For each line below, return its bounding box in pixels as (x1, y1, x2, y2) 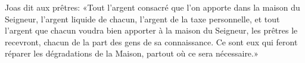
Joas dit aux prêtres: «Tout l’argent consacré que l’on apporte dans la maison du (5, 1, 300, 13)
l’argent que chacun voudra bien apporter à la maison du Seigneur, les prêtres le (5, 24, 298, 37)
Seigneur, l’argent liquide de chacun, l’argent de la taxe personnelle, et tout (5, 12, 280, 25)
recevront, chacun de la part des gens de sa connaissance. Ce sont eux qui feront (5, 35, 298, 48)
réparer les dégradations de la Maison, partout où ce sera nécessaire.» (5, 47, 259, 59)
